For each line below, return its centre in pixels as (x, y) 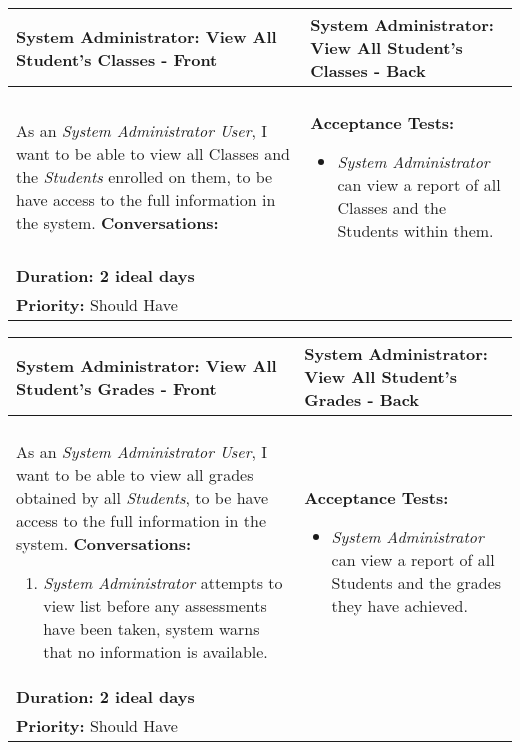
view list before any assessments (155, 605)
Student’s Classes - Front (117, 59)
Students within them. (415, 230)
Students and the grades (416, 582)
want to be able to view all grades (135, 474)
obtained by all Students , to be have (142, 497)
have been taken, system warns (151, 628)
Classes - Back (368, 70)
